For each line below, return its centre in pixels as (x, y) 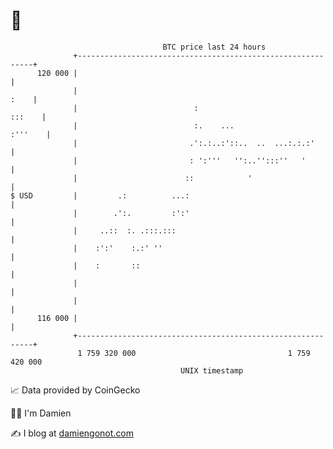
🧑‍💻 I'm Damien (41, 413)
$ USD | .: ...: (100, 195)
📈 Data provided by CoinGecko (75, 390)
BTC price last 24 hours (214, 47)
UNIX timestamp (212, 370)
